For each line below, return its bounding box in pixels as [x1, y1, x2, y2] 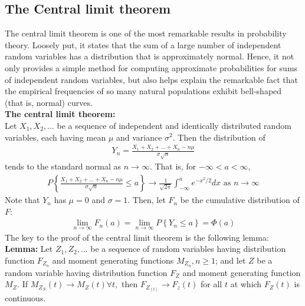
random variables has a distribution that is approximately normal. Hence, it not [5, 50, 294, 62]
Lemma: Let [5, 242, 53, 255]
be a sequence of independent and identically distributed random [57, 119, 291, 131]
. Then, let [127, 194, 166, 206]
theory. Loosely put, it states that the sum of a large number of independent [5, 38, 281, 51]
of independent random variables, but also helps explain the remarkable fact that [5, 73, 299, 85]
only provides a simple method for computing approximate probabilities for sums [5, 61, 298, 74]
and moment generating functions [52, 254, 174, 266]
